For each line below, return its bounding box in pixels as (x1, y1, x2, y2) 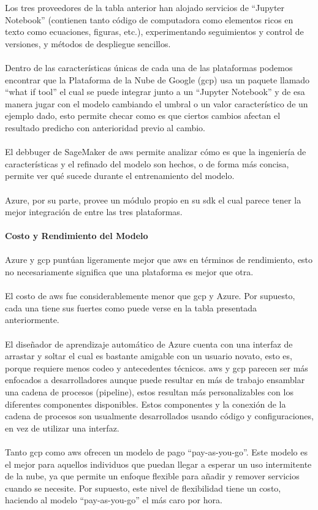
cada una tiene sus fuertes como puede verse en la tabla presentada (5, 301, 257, 314)
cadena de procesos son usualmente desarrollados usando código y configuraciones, (5, 409, 314, 422)
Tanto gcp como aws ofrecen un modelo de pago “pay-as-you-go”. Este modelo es (5, 445, 308, 458)
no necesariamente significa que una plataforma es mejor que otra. (5, 265, 254, 278)
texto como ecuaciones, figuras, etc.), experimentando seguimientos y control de (5, 25, 304, 38)
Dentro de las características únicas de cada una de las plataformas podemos (5, 61, 293, 74)
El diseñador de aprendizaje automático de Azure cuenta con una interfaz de (5, 337, 293, 350)
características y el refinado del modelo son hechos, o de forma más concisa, (5, 157, 289, 170)
